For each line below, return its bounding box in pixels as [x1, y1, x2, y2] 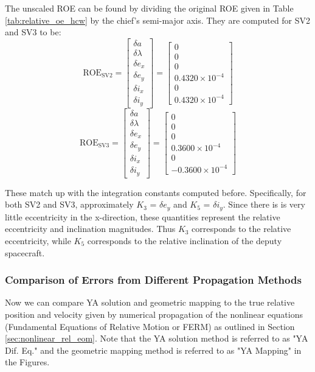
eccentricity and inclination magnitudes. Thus [5, 222, 176, 235]
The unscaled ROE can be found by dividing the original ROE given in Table [5, 2, 294, 14]
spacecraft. [5, 246, 45, 259]
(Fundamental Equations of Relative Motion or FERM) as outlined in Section [5, 320, 295, 332]
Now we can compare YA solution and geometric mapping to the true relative [5, 296, 295, 309]
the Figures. [5, 356, 50, 368]
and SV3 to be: [5, 26, 61, 38]
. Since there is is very [223, 198, 305, 211]
